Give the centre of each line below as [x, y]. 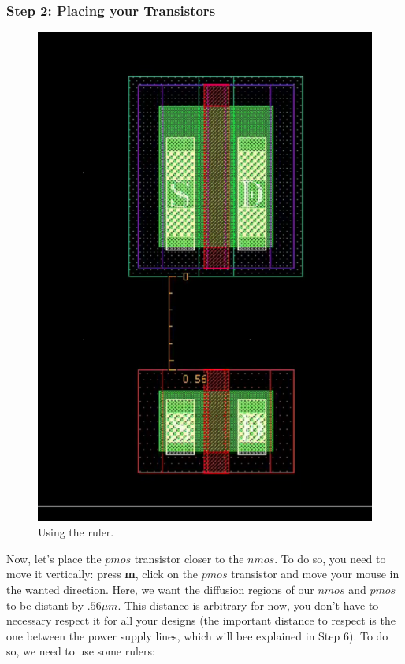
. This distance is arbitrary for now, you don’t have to [248, 605]
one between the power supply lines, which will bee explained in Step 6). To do [197, 635]
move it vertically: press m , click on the [102, 574]
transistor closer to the [189, 558]
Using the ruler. [76, 532]
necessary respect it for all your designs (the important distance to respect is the [201, 620]
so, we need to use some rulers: [81, 651]
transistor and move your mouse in [315, 574]
